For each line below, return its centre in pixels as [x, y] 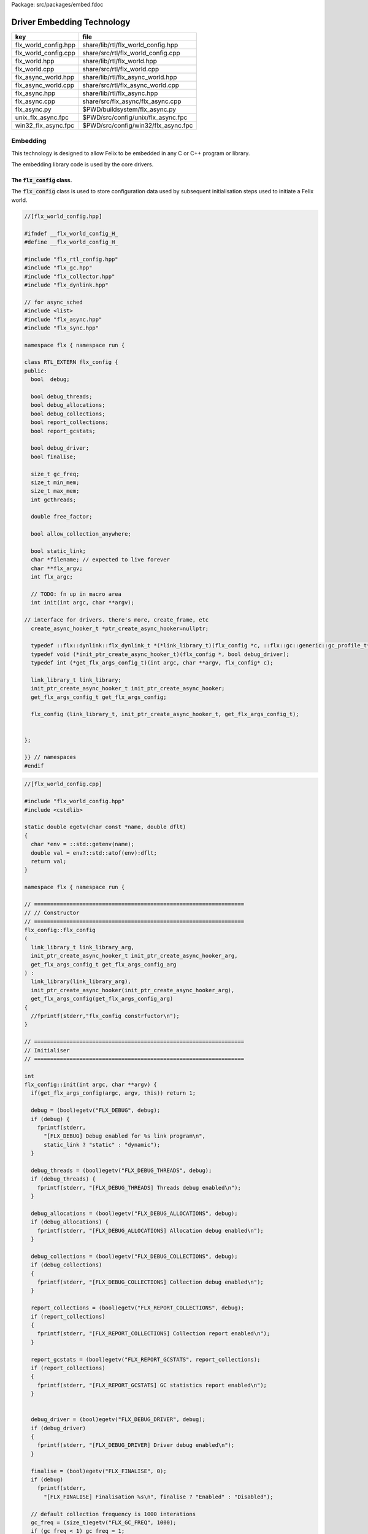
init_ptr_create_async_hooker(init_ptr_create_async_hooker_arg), [133, 990]
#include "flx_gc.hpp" [58, 268]
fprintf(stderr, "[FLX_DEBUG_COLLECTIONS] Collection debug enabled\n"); [150, 1282]
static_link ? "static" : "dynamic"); [102, 1145]
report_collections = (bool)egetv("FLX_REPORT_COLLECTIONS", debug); [138, 1308]
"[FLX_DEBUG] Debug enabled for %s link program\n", [125, 1136]
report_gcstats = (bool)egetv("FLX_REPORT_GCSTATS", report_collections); [146, 1359]
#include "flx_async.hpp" [63, 319]
